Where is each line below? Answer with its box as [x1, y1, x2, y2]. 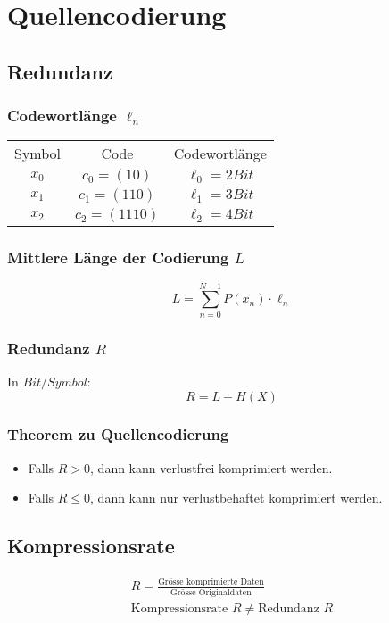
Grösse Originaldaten [170, 587, 252, 597]
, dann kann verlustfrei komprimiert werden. [90, 458, 333, 477]
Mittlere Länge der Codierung [7, 246, 229, 269]
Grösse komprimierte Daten [158, 577, 264, 587]
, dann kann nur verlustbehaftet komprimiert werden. [90, 488, 383, 507]
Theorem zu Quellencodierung [7, 423, 229, 445]
